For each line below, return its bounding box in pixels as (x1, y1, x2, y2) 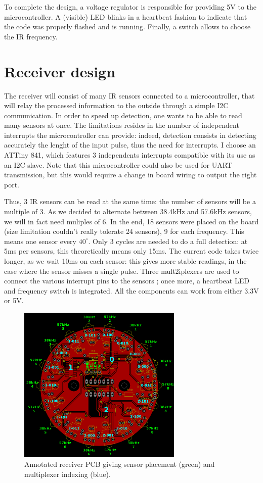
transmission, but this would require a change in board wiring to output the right (4, 169, 257, 180)
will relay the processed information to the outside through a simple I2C (4, 100, 229, 111)
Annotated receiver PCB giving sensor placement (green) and (24, 459, 215, 469)
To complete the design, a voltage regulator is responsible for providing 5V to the (4, 2, 257, 12)
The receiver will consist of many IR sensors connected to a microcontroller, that (4, 90, 255, 101)
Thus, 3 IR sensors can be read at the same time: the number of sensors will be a (4, 196, 256, 207)
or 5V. (4, 295, 24, 306)
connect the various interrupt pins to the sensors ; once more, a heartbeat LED (4, 275, 249, 286)
